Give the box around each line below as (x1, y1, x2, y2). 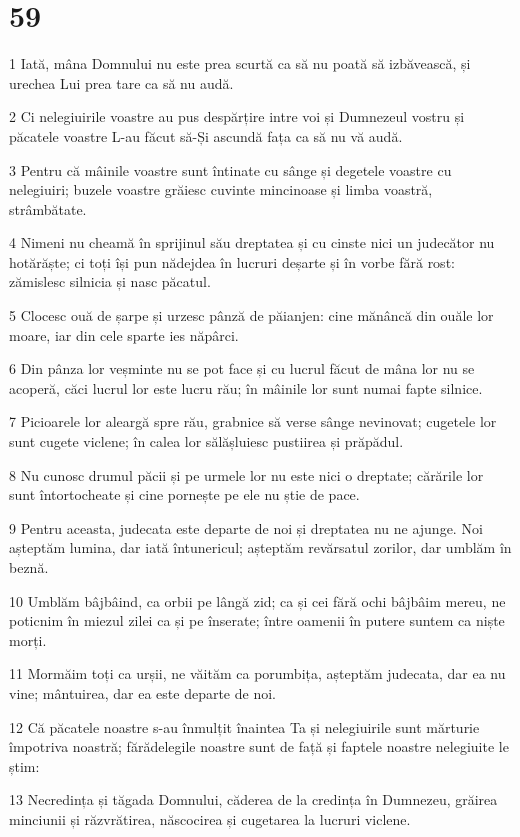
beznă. (9, 557, 49, 577)
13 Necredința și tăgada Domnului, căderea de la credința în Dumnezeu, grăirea (9, 789, 498, 810)
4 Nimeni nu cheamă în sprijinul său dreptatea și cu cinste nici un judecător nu (9, 232, 495, 253)
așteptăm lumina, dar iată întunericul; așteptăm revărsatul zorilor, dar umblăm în (9, 537, 512, 558)
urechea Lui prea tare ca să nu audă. (9, 72, 234, 93)
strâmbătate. (9, 198, 87, 219)
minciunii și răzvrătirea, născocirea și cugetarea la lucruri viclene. (9, 808, 411, 829)
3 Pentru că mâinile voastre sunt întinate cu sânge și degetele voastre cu (9, 159, 452, 180)
